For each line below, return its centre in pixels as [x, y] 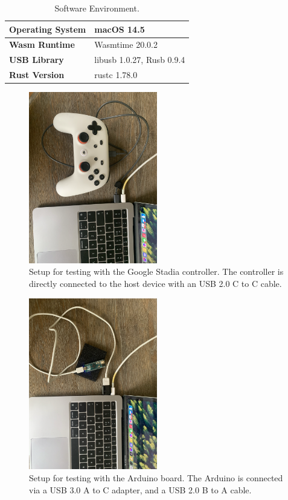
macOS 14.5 [120, 29]
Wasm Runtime [42, 44]
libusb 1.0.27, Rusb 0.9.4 [140, 60]
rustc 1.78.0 [116, 75]
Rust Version [37, 75]
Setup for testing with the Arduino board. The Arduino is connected [156, 477]
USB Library [37, 60]
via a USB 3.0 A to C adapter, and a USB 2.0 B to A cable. [140, 489]
